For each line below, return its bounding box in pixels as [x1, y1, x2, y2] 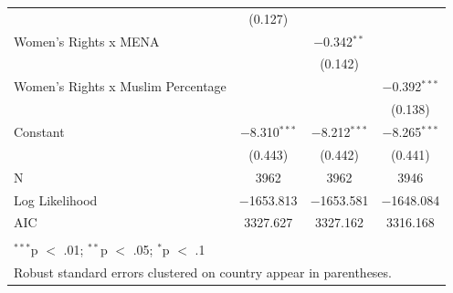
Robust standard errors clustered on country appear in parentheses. [14, 263, 392, 282]
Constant [14, 121, 65, 141]
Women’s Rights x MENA [14, 31, 160, 50]
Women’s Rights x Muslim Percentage [14, 77, 226, 96]
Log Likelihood [14, 190, 98, 209]
